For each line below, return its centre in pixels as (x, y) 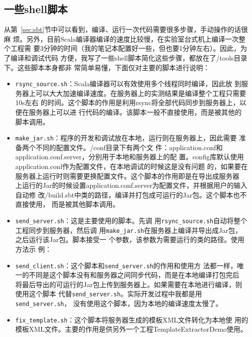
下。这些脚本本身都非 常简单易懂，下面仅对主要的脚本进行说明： (107, 67)
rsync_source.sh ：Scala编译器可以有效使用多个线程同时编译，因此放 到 (128, 84)
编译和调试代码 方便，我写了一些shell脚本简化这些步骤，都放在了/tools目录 (129, 57)
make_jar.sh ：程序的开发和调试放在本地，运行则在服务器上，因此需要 (126, 138)
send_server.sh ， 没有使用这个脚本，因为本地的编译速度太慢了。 (119, 303)
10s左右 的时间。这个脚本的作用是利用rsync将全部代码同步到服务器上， (127, 102)
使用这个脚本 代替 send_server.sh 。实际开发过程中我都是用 (109, 294)
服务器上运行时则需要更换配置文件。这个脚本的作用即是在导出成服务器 (127, 176)
